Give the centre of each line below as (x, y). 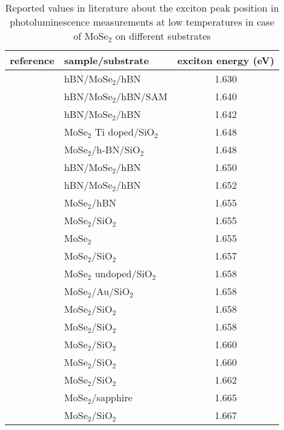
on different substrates (163, 36)
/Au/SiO (111, 291)
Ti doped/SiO (125, 132)
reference (32, 60)
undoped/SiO (124, 273)
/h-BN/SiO (116, 149)
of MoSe (91, 36)
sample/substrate (106, 60)
